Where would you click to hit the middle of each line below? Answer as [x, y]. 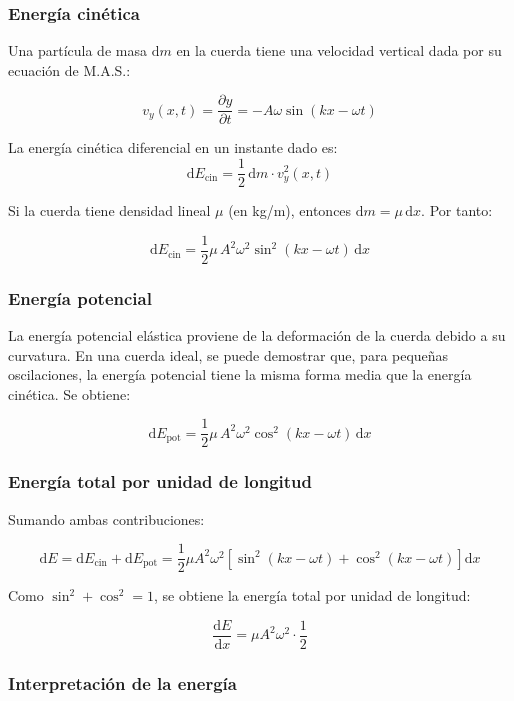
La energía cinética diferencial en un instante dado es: [173, 147]
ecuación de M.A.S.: [69, 69]
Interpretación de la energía [122, 682]
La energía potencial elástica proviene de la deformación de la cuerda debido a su [257, 335]
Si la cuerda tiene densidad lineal [109, 210]
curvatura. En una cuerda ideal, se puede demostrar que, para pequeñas [228, 354]
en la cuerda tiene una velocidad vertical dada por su [339, 50]
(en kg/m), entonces [290, 210]
